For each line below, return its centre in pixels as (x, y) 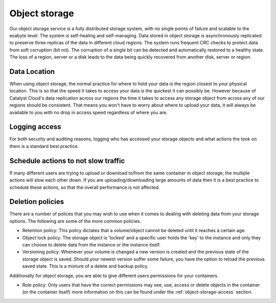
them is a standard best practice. (44, 146)
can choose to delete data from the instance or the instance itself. (91, 245)
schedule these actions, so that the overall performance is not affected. (85, 187)
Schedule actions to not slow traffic (67, 161)
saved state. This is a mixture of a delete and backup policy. (85, 266)
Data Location (32, 71)
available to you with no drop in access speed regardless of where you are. (89, 112)
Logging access (35, 127)
